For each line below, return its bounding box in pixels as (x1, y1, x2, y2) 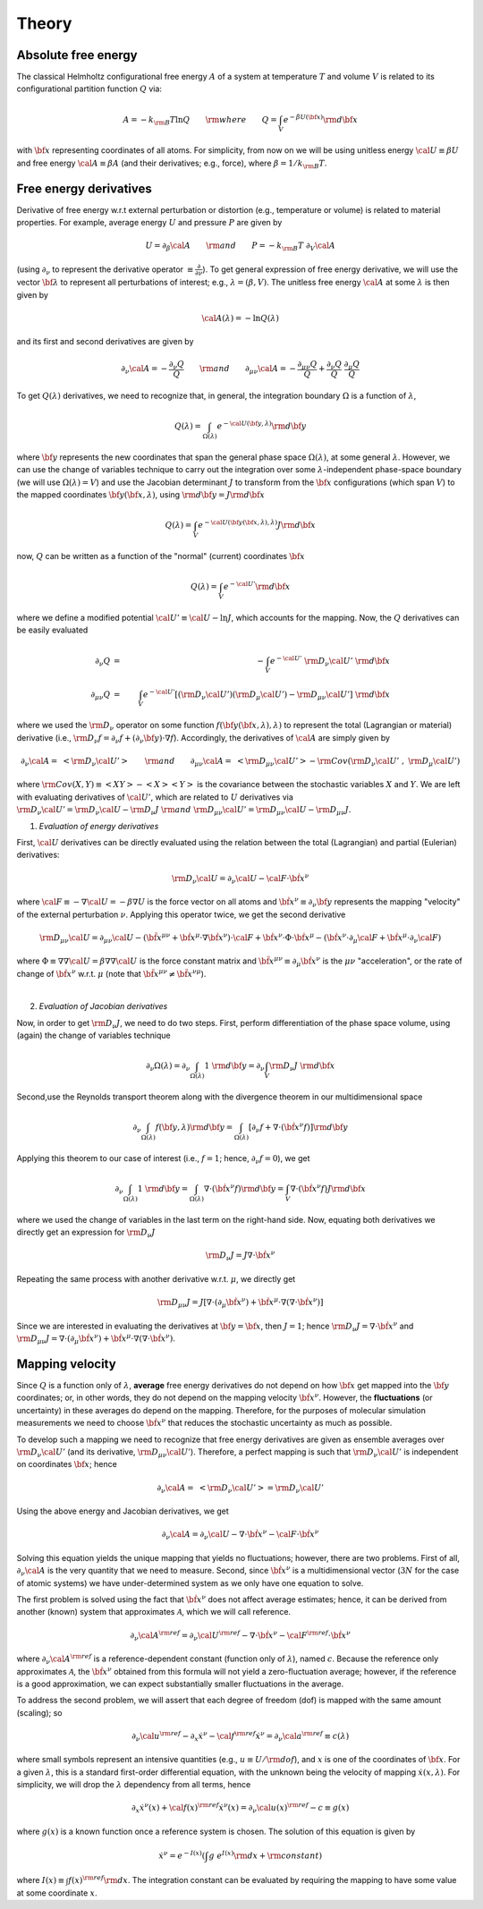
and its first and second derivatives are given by (16, 336, 194, 347)
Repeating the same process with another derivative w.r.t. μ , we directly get (16, 1274, 296, 1285)
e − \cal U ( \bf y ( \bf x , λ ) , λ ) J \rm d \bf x (198, 519, 317, 530)
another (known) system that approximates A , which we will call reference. (16, 1607, 291, 1617)
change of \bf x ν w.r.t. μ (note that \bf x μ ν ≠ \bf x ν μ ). (16, 967, 207, 979)
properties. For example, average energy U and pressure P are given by (16, 217, 283, 228)
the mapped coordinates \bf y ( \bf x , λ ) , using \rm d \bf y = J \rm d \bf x (16, 489, 266, 500)
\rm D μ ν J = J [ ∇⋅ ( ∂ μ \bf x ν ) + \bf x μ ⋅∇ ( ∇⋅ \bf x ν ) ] (157, 1295, 324, 1310)
